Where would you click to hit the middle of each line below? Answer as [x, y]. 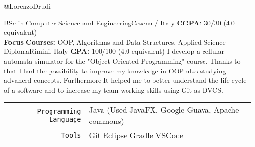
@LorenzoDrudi [27, 6]
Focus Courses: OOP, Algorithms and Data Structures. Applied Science [115, 41]
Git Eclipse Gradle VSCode [136, 135]
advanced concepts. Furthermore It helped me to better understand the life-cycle [125, 80]
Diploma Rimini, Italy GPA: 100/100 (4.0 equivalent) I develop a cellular [114, 51]
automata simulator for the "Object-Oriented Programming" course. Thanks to [122, 61]
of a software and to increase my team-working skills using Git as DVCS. [114, 89]
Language [65, 119]
